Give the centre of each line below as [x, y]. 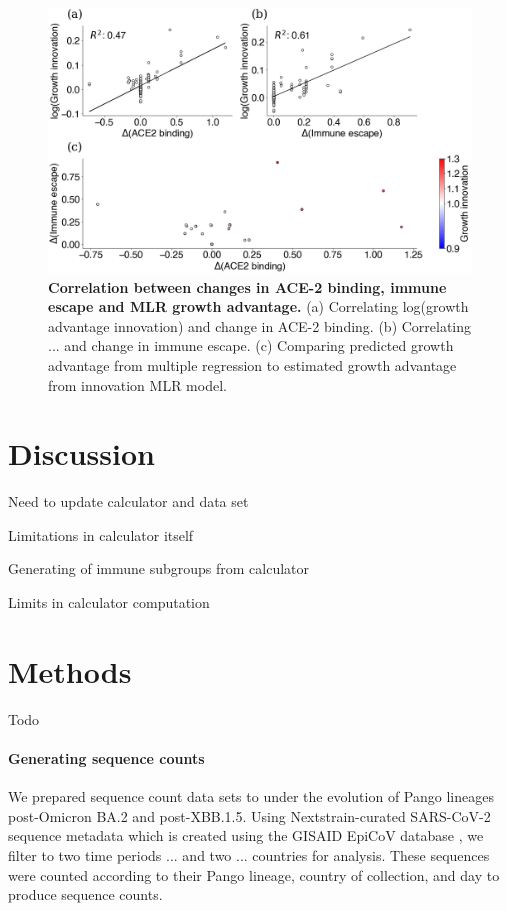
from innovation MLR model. [137, 384]
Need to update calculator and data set [128, 501]
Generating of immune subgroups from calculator [159, 568]
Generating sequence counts [106, 757]
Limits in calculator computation [109, 602]
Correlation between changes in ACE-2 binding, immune [247, 286]
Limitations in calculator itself [101, 534]
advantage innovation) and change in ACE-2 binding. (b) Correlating [260, 325]
